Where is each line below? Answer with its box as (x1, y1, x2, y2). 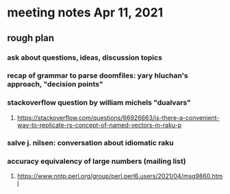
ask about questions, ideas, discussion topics (7, 53, 163, 62)
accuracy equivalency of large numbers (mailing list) (7, 156, 186, 166)
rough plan (7, 32, 55, 44)
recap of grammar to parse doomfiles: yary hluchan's (7, 71, 188, 80)
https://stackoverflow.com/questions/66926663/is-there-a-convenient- (16, 113, 220, 121)
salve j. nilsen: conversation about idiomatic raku (7, 138, 174, 147)
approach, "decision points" (7, 80, 104, 89)
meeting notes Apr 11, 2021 (7, 5, 164, 21)
